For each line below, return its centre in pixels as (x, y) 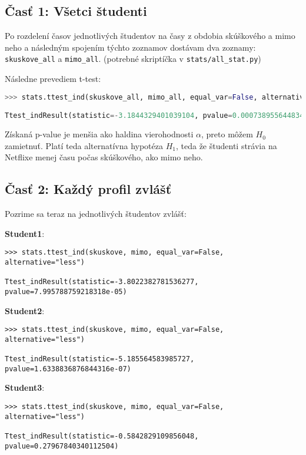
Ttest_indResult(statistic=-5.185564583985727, (100, 359)
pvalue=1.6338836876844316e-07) (68, 369)
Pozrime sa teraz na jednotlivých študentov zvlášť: (96, 214)
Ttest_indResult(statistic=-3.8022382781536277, (102, 282)
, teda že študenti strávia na (226, 145)
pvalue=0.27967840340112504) (62, 446)
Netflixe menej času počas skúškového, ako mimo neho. (104, 157)
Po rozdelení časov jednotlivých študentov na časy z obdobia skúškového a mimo (150, 36)
